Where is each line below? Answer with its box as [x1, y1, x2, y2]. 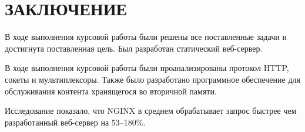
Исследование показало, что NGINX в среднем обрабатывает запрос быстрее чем [5, 104, 297, 117]
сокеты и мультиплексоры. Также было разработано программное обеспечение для [5, 73, 300, 85]
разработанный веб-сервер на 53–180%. [5, 116, 146, 128]
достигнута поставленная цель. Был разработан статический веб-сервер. [5, 42, 263, 54]
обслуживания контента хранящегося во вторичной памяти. [5, 84, 217, 97]
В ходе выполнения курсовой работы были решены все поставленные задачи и [5, 31, 287, 43]
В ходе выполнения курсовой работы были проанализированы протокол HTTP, [5, 62, 289, 74]
